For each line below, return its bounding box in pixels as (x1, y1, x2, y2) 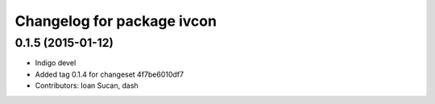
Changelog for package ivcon (14, 12, 217, 30)
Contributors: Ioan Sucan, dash (35, 81, 139, 90)
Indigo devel (35, 58, 77, 68)
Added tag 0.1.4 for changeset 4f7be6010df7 (35, 69, 184, 79)
